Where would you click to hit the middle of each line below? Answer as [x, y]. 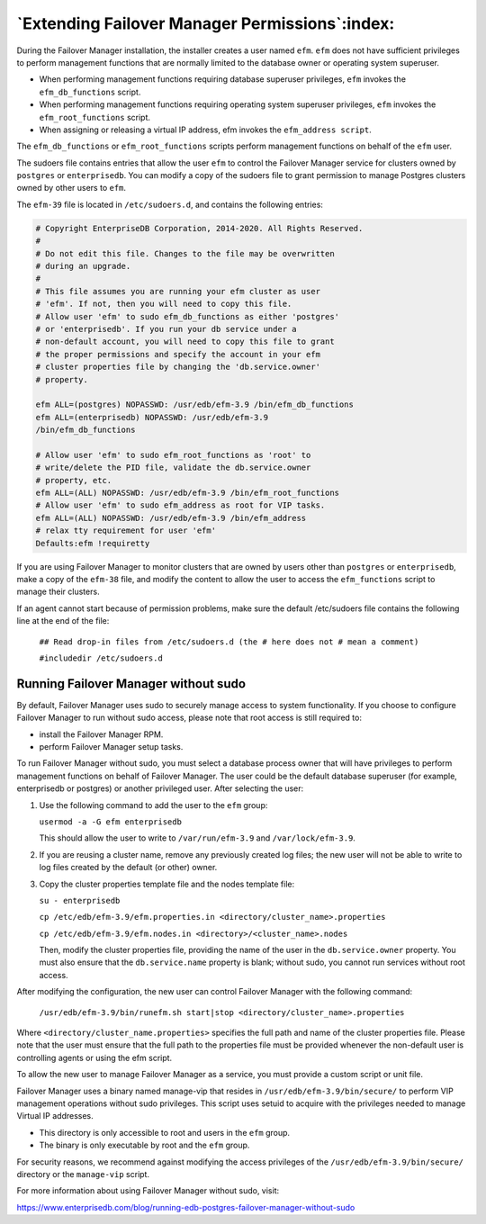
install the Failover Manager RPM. [101, 734]
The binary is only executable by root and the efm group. [144, 1145]
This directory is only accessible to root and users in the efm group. [165, 1132]
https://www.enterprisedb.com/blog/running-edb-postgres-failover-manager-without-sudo [186, 1207]
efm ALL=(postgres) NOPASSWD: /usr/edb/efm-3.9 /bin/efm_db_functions [195, 405]
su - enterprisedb [80, 900]
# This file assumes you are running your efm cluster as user [178, 291]
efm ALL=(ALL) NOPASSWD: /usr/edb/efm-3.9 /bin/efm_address [171, 518]
